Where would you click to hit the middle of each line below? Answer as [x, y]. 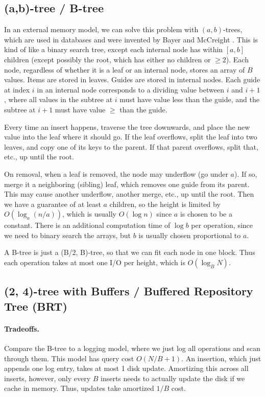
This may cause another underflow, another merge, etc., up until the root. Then [129, 194]
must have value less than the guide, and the [189, 99]
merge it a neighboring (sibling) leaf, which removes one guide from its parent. [127, 184]
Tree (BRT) [36, 306]
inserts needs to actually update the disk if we [173, 378]
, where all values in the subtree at [58, 99]
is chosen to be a [206, 214]
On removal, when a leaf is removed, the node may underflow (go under [116, 173]
